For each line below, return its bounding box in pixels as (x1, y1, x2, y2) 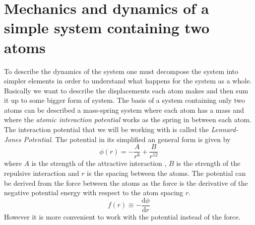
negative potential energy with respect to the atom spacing (4, 187, 184, 198)
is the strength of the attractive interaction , (31, 158, 167, 168)
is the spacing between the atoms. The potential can (87, 167, 246, 178)
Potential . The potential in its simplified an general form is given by (23, 134, 231, 144)
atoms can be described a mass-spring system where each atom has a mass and (4, 104, 244, 115)
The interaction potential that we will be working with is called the (4, 124, 209, 135)
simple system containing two (4, 17, 210, 38)
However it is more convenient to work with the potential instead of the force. (4, 211, 241, 222)
